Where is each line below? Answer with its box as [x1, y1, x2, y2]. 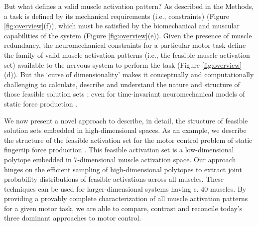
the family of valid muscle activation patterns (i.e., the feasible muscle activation [4, 49, 250, 60]
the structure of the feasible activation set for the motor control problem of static [4, 134, 253, 145]
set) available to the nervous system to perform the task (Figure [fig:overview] [4, 59, 242, 70]
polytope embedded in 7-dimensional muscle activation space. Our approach [4, 154, 236, 164]
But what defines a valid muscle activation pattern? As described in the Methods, [4, 1, 254, 11]
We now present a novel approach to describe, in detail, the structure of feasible [4, 115, 248, 125]
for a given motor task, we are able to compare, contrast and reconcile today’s [4, 203, 243, 213]
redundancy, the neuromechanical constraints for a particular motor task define [4, 40, 246, 50]
